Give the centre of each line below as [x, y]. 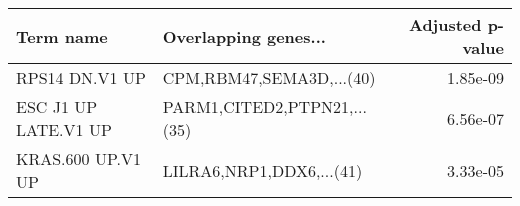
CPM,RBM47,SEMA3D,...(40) [269, 77]
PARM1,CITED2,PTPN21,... [264, 106]
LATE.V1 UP [64, 129]
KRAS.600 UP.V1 [78, 158]
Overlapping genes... [244, 36]
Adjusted [445, 24]
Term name [62, 36]
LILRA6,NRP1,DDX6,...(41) [262, 170]
